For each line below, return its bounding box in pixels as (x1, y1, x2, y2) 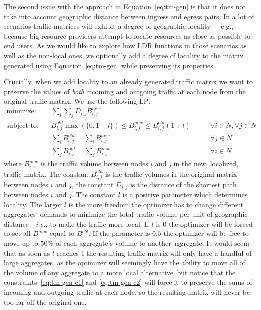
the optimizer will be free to (163, 228, 249, 238)
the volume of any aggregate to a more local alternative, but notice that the (4, 267, 236, 277)
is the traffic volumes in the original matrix (105, 168, 237, 179)
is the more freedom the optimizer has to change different (68, 199, 244, 209)
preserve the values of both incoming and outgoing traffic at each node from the (4, 86, 246, 96)
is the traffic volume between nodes (41, 158, 148, 169)
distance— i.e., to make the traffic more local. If (4, 218, 149, 229)
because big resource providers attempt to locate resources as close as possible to (4, 30, 251, 41)
